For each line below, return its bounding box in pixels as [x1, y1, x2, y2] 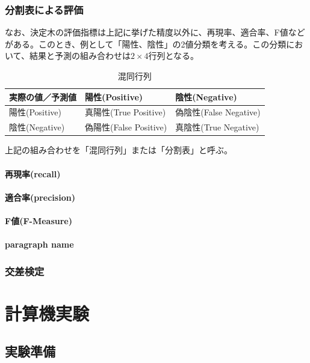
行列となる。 [148, 49, 199, 62]
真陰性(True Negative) [175, 121, 259, 133]
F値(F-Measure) [5, 214, 72, 227]
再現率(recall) [5, 167, 61, 180]
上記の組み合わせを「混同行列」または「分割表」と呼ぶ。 [5, 144, 232, 156]
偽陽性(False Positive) [85, 121, 167, 133]
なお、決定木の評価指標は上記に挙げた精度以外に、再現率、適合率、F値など [5, 26, 305, 38]
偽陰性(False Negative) [175, 106, 261, 118]
